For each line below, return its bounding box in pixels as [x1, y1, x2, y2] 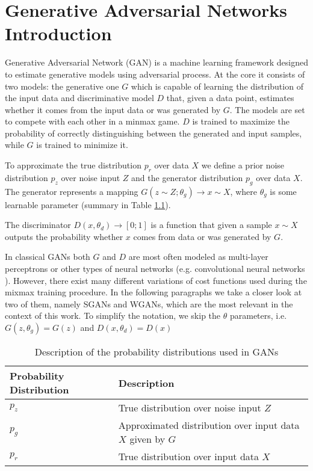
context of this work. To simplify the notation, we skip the [5, 309, 221, 322]
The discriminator [5, 218, 71, 231]
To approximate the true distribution [5, 159, 141, 171]
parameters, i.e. [229, 309, 287, 322]
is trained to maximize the [192, 115, 290, 128]
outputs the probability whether [5, 230, 123, 242]
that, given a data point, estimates [166, 91, 294, 104]
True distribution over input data [118, 449, 259, 463]
